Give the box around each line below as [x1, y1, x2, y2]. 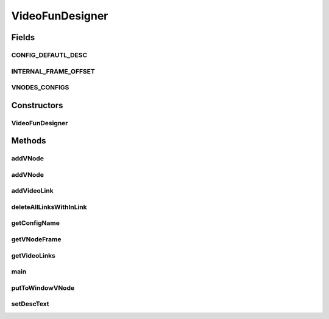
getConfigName [11, 219, 60, 227]
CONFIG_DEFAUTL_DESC [11, 50, 88, 59]
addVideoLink [11, 187, 54, 195]
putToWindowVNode [11, 283, 75, 292]
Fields [11, 32, 35, 43]
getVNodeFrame [11, 235, 62, 244]
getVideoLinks [11, 251, 56, 259]
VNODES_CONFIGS [11, 83, 69, 92]
